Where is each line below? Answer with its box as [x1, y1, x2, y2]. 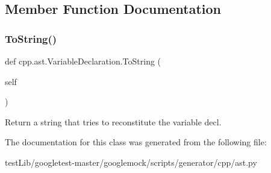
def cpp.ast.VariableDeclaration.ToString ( [5, 55, 161, 67]
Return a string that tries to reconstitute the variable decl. [5, 115, 222, 128]
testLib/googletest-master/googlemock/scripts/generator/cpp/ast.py [5, 156, 257, 168]
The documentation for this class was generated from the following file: [5, 136, 267, 148]
